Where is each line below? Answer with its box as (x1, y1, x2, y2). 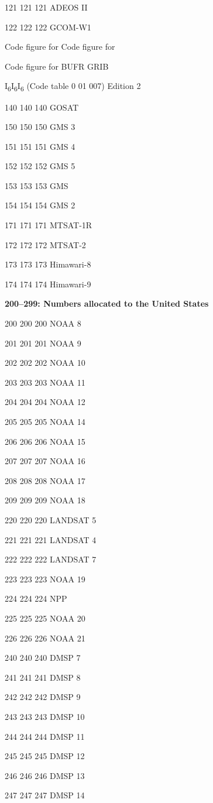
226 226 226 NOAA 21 (5, 632, 85, 644)
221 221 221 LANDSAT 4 (5, 533, 97, 545)
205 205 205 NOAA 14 (5, 416, 85, 427)
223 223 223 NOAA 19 (5, 572, 85, 585)
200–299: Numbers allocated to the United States (5, 297, 209, 310)
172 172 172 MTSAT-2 (5, 238, 86, 250)
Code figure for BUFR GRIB (5, 60, 109, 72)
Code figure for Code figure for (5, 40, 115, 53)
